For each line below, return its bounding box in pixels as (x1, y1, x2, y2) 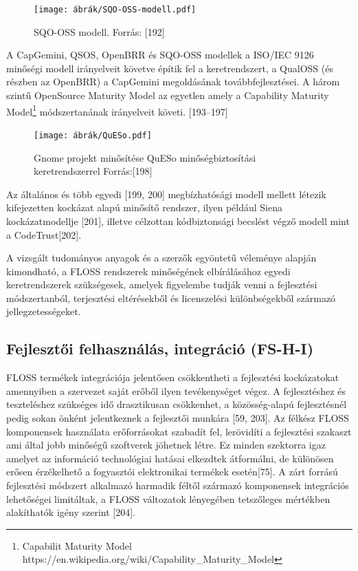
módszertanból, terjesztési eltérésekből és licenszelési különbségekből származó (6, 290, 336, 305)
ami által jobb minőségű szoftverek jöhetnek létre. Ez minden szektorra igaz (6, 438, 326, 452)
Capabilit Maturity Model (22, 538, 132, 552)
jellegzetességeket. (6, 304, 81, 319)
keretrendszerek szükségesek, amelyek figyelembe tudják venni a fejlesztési (6, 277, 317, 292)
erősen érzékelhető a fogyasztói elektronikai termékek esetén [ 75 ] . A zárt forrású (6, 464, 338, 479)
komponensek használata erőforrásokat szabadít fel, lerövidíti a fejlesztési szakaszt (6, 424, 352, 438)
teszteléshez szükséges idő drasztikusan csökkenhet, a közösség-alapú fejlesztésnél (6, 397, 347, 411)
